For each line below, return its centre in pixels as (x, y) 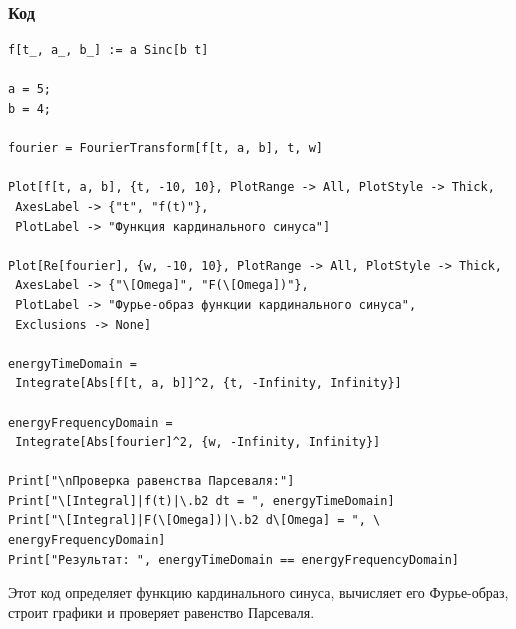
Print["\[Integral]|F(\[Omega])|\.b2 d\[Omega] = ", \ (194, 520)
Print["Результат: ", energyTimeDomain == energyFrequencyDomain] (234, 559)
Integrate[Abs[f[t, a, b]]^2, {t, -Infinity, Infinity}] (208, 383)
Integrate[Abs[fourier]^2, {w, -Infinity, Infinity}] (198, 442)
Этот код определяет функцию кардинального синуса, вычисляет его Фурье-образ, (258, 592)
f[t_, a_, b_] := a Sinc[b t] (108, 50)
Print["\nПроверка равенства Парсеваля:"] (151, 481)
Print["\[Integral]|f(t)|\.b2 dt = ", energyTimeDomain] (201, 500)
